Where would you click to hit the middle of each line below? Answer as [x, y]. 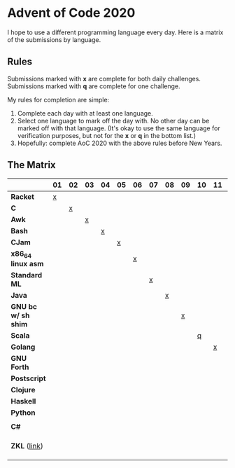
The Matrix [31, 165]
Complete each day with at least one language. [85, 113]
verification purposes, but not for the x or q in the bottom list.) [107, 135]
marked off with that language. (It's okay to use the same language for [119, 128]
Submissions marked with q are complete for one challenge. [94, 86]
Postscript [28, 378]
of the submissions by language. [54, 39]
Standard [27, 275]
